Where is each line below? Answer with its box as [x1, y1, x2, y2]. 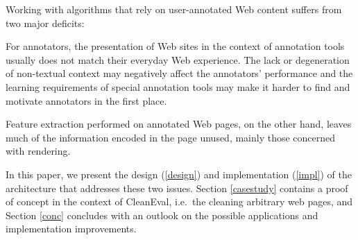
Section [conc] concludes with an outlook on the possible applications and [6, 207, 318, 222]
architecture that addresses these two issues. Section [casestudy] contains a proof [6, 180, 348, 195]
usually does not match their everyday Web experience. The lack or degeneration [6, 52, 350, 67]
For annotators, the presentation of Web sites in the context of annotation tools [6, 39, 345, 53]
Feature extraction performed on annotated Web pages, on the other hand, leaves [6, 117, 352, 131]
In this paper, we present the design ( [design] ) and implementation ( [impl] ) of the [6, 166, 352, 181]
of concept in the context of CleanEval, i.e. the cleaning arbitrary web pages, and [6, 194, 353, 209]
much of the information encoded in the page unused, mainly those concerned [6, 130, 336, 144]
